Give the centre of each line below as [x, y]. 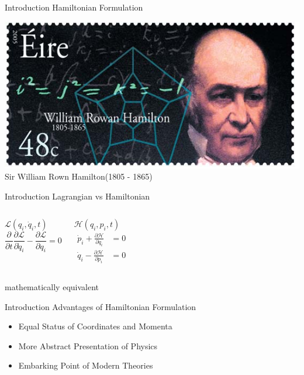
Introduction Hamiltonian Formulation [74, 7]
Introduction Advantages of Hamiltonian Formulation [101, 306]
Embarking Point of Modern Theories [86, 365]
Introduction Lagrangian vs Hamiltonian [77, 196]
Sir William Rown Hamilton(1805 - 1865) [79, 176]
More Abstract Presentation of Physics [88, 345]
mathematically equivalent [52, 287]
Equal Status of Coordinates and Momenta [95, 326]
